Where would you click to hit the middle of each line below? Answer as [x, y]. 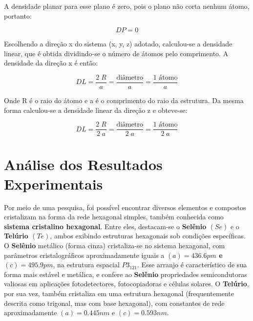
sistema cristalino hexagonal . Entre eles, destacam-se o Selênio [105, 226]
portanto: [18, 15]
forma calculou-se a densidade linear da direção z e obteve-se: [96, 110]
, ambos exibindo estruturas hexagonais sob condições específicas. [148, 236]
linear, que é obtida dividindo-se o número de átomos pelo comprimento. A [116, 53]
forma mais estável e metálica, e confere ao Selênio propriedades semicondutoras [126, 274]
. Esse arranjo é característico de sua [192, 265]
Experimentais [53, 183]
